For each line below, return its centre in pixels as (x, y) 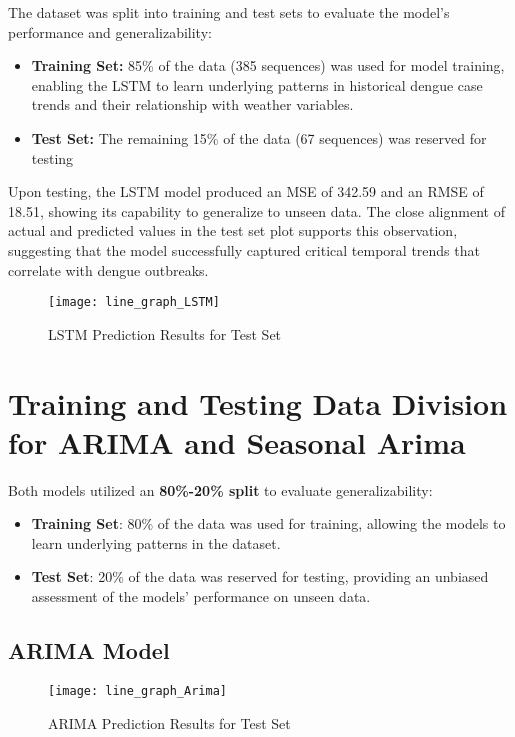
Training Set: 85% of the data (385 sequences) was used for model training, (268, 65)
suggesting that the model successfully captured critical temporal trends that (244, 249)
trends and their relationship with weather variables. (192, 104)
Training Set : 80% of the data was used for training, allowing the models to (268, 523)
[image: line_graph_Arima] (137, 690)
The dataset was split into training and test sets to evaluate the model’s (229, 12)
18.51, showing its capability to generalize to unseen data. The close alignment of (256, 210)
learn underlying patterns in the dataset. (156, 542)
